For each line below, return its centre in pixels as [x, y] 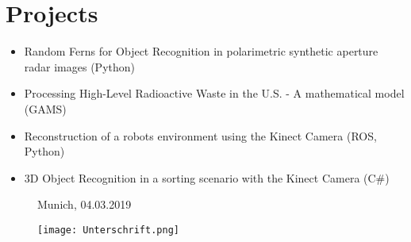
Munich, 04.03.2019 [85, 204]
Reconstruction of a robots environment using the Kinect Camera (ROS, [200, 135]
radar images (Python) [79, 66]
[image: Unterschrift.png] [108, 230]
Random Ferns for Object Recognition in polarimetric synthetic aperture [201, 51]
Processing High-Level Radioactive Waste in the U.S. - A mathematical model [214, 93]
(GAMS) [45, 108]
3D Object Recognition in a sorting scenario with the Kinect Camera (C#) [207, 177]
